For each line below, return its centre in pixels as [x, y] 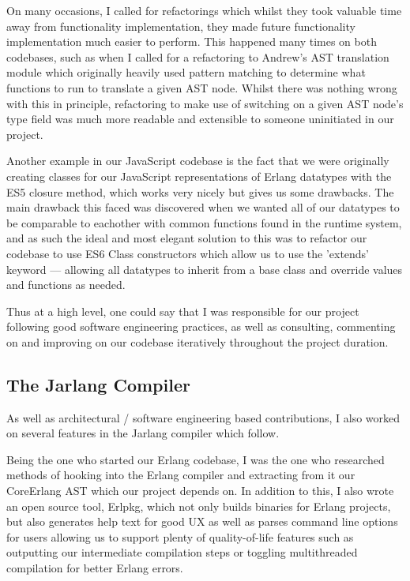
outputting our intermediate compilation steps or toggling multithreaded [182, 552]
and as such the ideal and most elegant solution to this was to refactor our [187, 238]
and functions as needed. [66, 285]
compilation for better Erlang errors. [95, 568]
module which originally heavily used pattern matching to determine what [186, 72]
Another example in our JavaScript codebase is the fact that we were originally [198, 161]
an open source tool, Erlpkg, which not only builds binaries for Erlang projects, [199, 506]
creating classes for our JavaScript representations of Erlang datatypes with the [199, 176]
